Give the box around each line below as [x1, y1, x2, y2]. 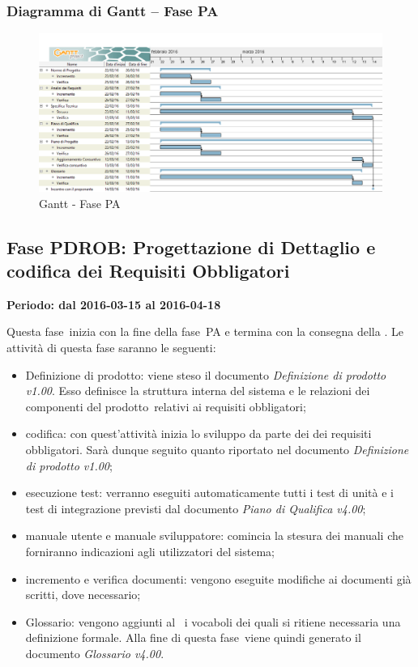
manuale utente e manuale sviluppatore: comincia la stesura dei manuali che [25, 527, 403, 544]
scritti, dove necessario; [25, 586, 141, 603]
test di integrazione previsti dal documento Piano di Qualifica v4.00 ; [25, 499, 366, 516]
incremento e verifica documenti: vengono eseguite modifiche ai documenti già [25, 570, 412, 587]
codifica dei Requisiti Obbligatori [6, 258, 290, 283]
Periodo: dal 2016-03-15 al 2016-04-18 [6, 295, 221, 312]
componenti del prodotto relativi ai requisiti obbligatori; [25, 397, 306, 414]
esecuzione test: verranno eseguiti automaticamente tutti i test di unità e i [25, 484, 394, 501]
